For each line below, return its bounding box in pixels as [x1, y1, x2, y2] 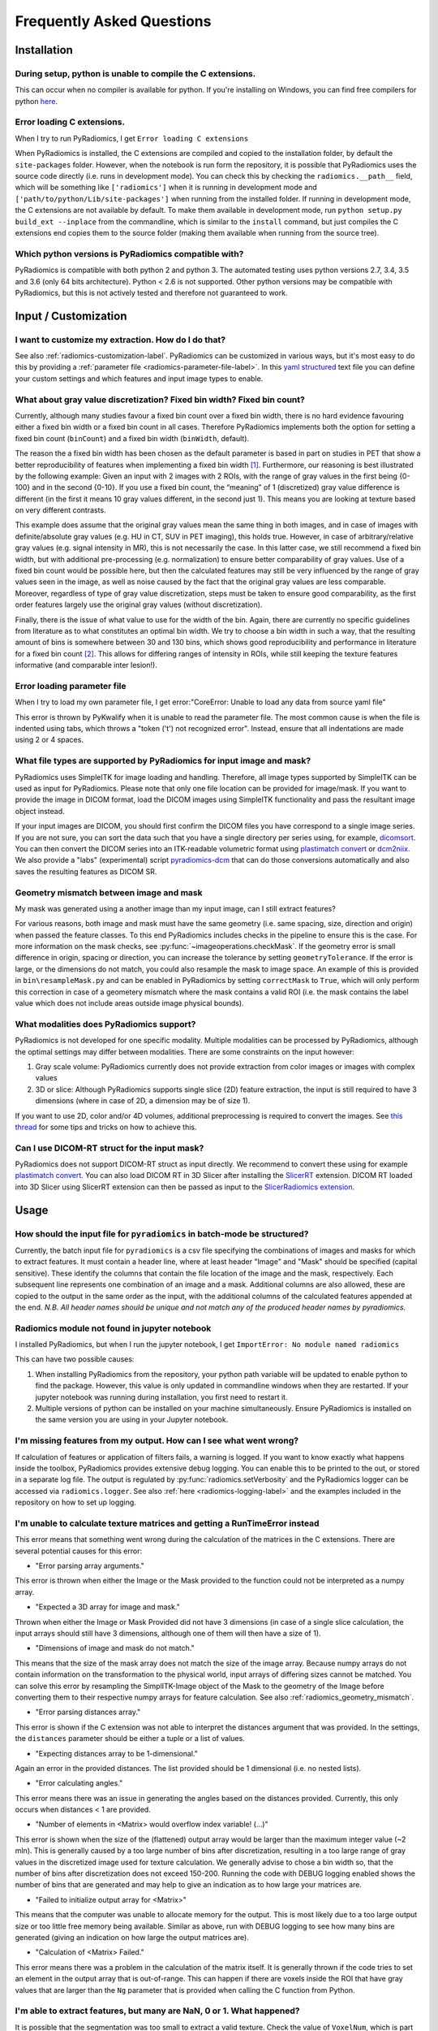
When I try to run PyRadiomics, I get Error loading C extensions [15, 133, 249, 143]
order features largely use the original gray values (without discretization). [15, 600, 263, 609]
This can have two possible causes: [15, 1354, 135, 1364]
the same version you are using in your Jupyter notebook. [35, 1414, 229, 1425]
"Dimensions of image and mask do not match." [35, 1643, 195, 1653]
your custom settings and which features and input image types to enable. [15, 374, 264, 383]
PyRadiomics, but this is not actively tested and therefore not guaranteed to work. [15, 288, 288, 297]
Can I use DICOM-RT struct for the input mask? [15, 1142, 204, 1154]
